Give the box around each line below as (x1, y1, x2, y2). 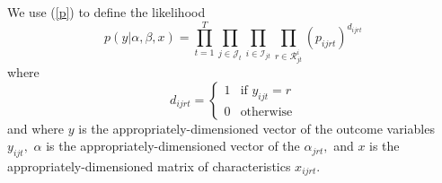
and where (7, 118, 65, 137)
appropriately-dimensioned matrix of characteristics (7, 156, 291, 175)
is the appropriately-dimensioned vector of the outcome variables (78, 118, 435, 137)
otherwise (240, 105, 293, 118)
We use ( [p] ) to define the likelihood (7, 3, 206, 21)
